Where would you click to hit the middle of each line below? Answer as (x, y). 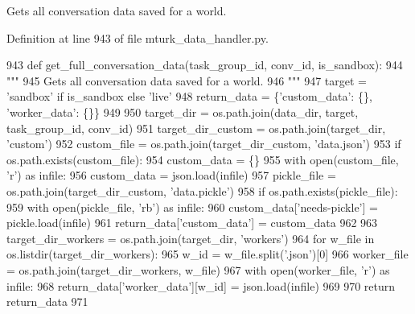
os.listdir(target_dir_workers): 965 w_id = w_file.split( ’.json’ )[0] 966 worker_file (207, 254)
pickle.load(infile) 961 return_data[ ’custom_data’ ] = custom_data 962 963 (192, 223)
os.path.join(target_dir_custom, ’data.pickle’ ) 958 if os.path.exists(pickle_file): (202, 190)
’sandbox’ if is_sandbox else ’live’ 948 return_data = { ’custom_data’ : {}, (189, 96)
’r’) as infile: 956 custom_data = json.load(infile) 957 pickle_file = (171, 175)
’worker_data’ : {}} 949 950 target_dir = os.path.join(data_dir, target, (183, 112)
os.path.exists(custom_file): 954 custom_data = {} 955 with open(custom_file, (203, 159)
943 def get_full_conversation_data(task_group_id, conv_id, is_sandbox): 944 (205, 65)
